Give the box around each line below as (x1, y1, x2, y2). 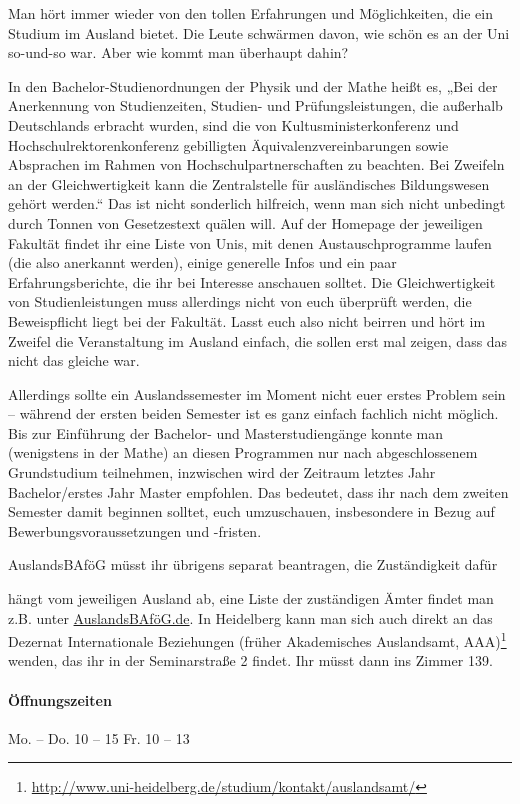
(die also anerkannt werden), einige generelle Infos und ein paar (8, 252, 397, 273)
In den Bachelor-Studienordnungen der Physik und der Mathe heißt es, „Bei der (8, 75, 498, 96)
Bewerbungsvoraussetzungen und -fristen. (8, 520, 262, 541)
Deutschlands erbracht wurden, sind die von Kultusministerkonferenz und (8, 114, 459, 135)
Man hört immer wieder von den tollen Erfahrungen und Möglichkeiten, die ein (8, 3, 494, 23)
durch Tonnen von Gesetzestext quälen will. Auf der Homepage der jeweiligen (8, 212, 483, 233)
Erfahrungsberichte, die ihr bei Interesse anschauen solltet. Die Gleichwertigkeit (8, 271, 496, 292)
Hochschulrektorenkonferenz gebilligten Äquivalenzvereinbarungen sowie (8, 134, 449, 155)
